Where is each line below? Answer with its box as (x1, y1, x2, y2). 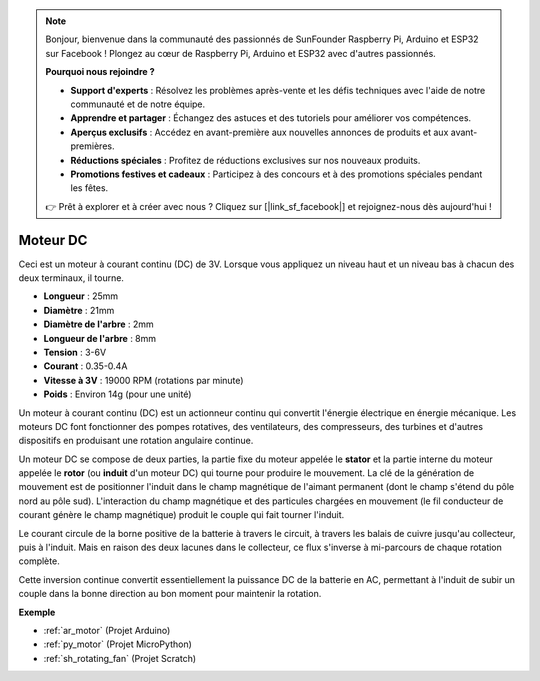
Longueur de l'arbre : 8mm (43, 332, 157, 344)
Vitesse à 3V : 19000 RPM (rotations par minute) (43, 374, 244, 386)
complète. (18, 555, 60, 567)
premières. (70, 140, 115, 152)
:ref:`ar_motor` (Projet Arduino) (43, 624, 171, 636)
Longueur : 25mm (43, 290, 119, 302)
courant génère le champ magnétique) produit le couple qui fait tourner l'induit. (18, 509, 345, 521)
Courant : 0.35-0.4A (43, 360, 128, 372)
